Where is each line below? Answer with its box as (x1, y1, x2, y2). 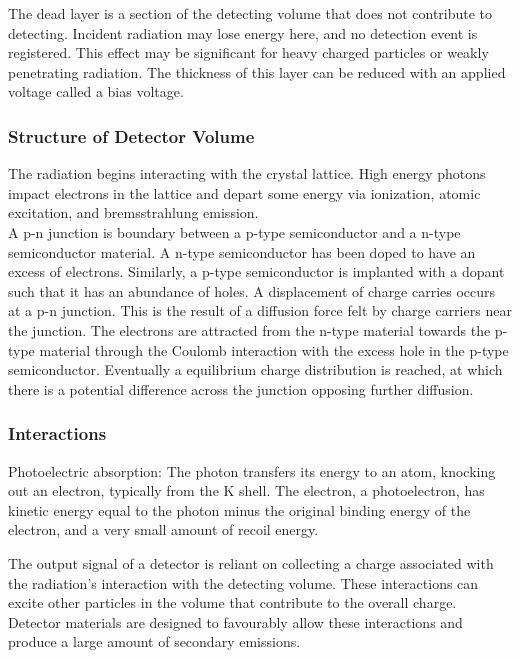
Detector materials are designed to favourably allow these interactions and (8, 611, 463, 632)
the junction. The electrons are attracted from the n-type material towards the (8, 319, 491, 340)
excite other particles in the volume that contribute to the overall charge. (8, 592, 457, 613)
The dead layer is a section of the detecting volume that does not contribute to (8, 3, 493, 23)
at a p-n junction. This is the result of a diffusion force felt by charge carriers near (8, 300, 512, 321)
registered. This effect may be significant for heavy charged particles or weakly (8, 42, 489, 63)
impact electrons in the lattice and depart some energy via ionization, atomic (8, 182, 481, 203)
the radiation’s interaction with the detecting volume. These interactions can (8, 572, 479, 593)
